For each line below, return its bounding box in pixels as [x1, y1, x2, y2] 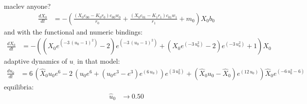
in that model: [77, 56, 120, 66]
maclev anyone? [4, 1, 51, 11]
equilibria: [4, 81, 34, 91]
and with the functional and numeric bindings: [4, 26, 143, 36]
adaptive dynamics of [4, 56, 67, 66]
